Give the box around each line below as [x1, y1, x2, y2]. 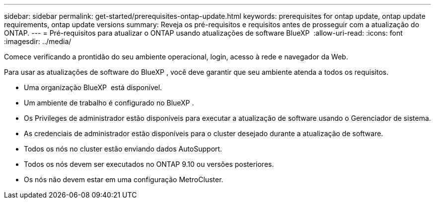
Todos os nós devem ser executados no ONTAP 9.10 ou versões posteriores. [24, 160, 274, 168]
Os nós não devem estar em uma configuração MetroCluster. [24, 175, 223, 184]
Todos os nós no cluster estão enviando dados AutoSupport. [24, 145, 222, 153]
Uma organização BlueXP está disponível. [24, 83, 162, 92]
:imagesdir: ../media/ [4, 37, 72, 46]
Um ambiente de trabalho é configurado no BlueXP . [24, 99, 194, 107]
